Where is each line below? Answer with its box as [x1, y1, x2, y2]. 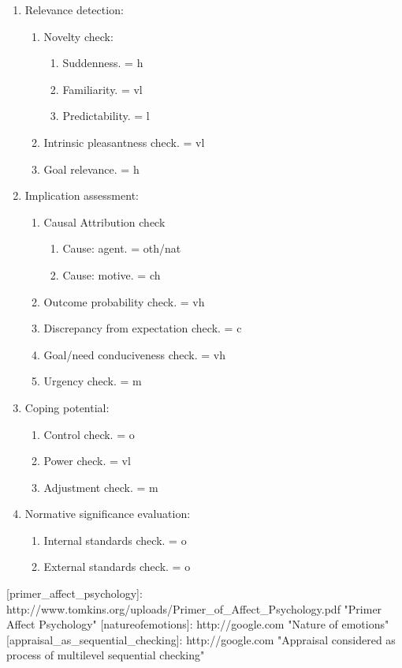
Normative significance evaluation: [24, 505, 191, 522]
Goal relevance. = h [43, 160, 140, 177]
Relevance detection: [24, 2, 124, 17]
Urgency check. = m [43, 373, 142, 389]
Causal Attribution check [43, 213, 166, 230]
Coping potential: [24, 399, 110, 415]
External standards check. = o [43, 558, 191, 575]
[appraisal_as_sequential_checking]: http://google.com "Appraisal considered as [6, 631, 396, 647]
